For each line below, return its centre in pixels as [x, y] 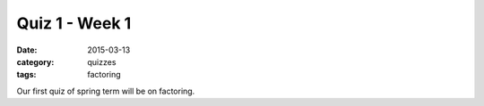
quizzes [102, 61]
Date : [27, 50]
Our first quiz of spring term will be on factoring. [106, 91]
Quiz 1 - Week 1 [74, 23]
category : [35, 61]
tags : [26, 75]
